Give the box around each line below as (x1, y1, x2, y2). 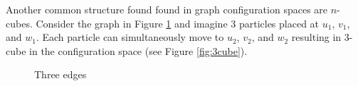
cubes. (6, 16, 33, 30)
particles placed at (238, 16, 320, 30)
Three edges (34, 67, 87, 82)
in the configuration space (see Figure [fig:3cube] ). (29, 43, 248, 58)
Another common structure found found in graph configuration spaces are (6, 2, 328, 16)
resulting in (291, 30, 342, 44)
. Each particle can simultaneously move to (36, 30, 224, 44)
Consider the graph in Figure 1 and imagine (36, 16, 228, 30)
